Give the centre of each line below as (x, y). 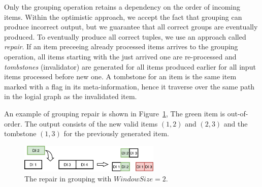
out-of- (238, 113)
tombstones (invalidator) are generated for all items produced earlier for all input (130, 66)
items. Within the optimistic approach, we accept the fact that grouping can (123, 17)
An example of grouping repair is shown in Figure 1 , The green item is (115, 113)
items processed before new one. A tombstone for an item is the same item (120, 76)
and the (236, 123)
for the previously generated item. (116, 133)
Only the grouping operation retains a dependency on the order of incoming (122, 7)
